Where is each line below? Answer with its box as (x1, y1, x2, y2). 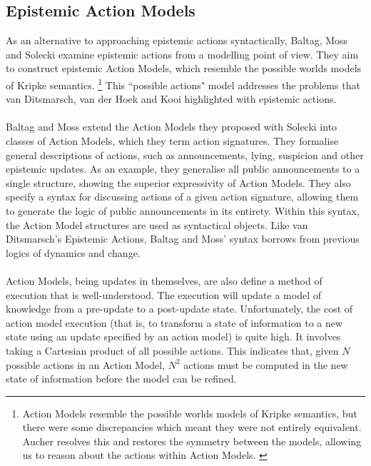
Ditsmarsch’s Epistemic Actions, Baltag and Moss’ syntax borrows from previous (6, 231, 360, 246)
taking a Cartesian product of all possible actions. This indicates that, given (6, 343, 339, 358)
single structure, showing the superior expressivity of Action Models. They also (6, 175, 351, 190)
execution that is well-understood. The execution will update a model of (6, 287, 321, 302)
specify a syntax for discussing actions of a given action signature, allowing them (6, 189, 359, 204)
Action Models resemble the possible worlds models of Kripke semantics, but (22, 405, 357, 420)
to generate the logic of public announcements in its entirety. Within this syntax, (6, 203, 360, 218)
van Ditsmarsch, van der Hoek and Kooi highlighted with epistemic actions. (6, 91, 337, 106)
